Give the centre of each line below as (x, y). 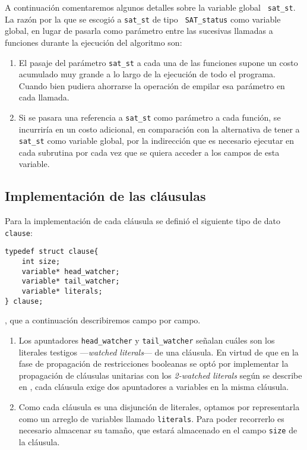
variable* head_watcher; (71, 271)
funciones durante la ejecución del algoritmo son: (94, 42)
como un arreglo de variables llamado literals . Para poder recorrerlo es (151, 418)
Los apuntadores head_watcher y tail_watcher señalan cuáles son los (147, 340)
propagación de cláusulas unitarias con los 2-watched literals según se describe (160, 375)
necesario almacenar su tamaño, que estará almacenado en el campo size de (158, 430)
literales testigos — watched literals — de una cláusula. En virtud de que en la (159, 352)
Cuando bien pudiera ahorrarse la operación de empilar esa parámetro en (152, 85)
